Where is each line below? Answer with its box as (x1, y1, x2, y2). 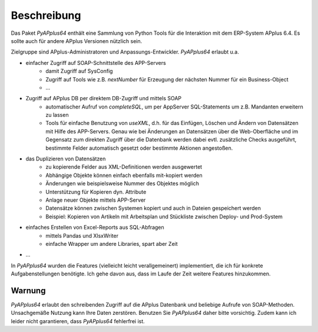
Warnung (11, 285, 46, 295)
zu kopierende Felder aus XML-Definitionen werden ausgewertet (45, 163, 203, 170)
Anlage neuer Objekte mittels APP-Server (45, 196, 146, 203)
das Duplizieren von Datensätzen (25, 155, 106, 162)
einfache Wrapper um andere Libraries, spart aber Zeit (45, 240, 178, 247)
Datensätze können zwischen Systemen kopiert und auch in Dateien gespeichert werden (45, 205, 261, 212)
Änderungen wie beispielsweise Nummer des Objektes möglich (45, 180, 200, 187)
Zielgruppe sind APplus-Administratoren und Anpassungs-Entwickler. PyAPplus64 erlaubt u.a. (11, 48, 240, 55)
